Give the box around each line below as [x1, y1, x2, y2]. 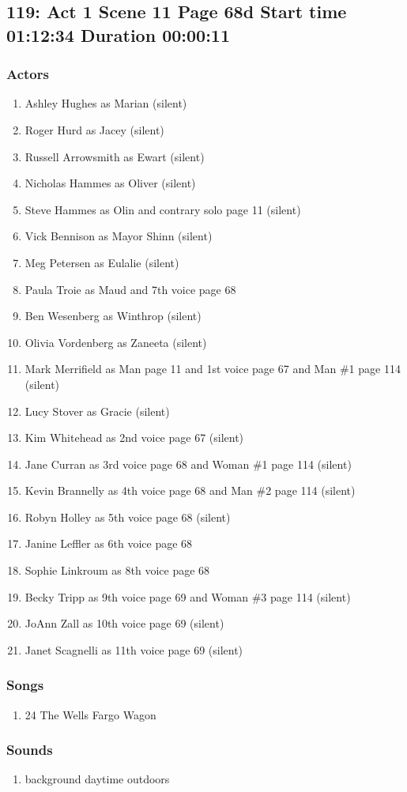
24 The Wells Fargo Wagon [24, 706, 156, 722]
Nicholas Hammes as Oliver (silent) [24, 175, 196, 191]
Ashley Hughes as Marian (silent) [24, 95, 187, 111]
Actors [6, 64, 49, 84]
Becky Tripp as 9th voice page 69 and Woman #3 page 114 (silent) [24, 588, 351, 605]
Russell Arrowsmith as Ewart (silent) [24, 148, 205, 164]
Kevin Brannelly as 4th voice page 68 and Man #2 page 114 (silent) [24, 482, 356, 499]
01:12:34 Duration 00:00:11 [6, 22, 230, 47]
